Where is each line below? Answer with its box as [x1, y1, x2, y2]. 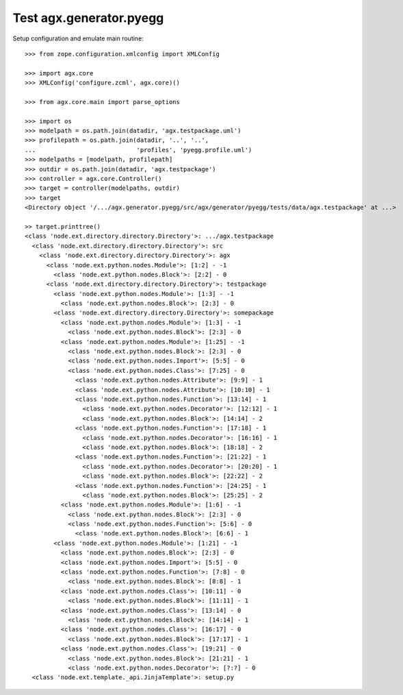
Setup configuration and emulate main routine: [12, 34, 144, 42]
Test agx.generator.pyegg [12, 10, 164, 25]
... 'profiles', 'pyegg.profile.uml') [25, 146, 252, 154]
